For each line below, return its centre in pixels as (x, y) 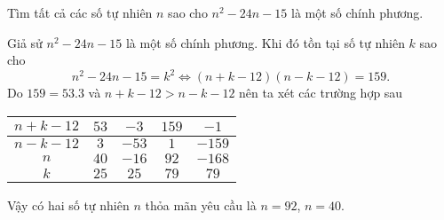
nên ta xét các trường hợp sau (321, 93)
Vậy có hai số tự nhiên (68, 204)
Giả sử (25, 42)
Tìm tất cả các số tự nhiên (80, 12)
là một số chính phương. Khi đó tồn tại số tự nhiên (265, 42)
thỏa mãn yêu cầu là (201, 204)
